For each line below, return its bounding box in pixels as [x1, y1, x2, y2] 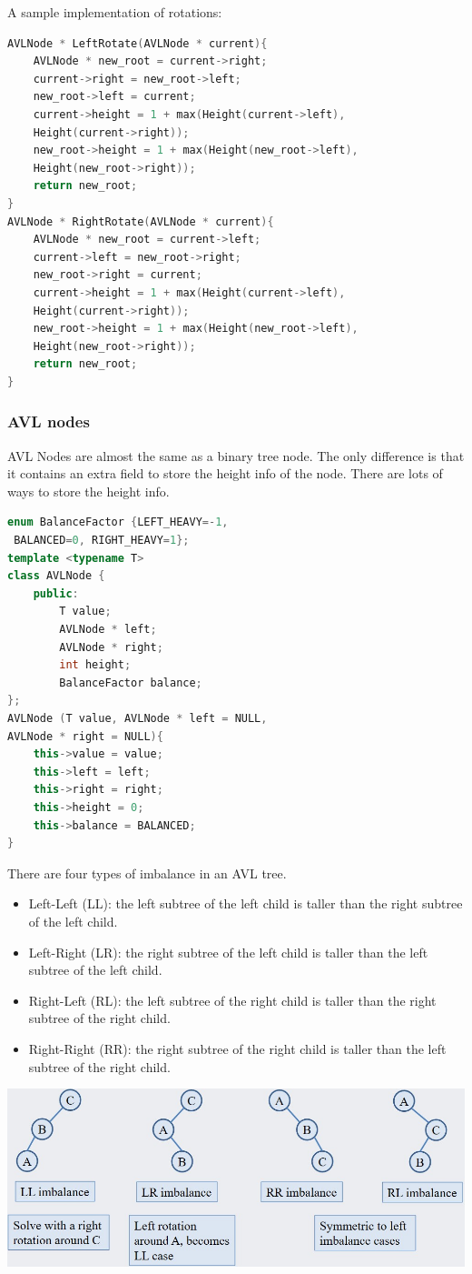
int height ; [59, 658, 132, 672]
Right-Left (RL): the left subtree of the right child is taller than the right [28, 990, 437, 1009]
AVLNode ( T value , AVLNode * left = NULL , [7, 712, 268, 725]
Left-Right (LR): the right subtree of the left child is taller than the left [28, 942, 428, 961]
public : [33, 587, 79, 600]
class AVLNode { [7, 569, 105, 583]
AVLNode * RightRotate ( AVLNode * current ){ [7, 215, 274, 228]
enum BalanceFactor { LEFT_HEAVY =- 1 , [7, 516, 229, 529]
